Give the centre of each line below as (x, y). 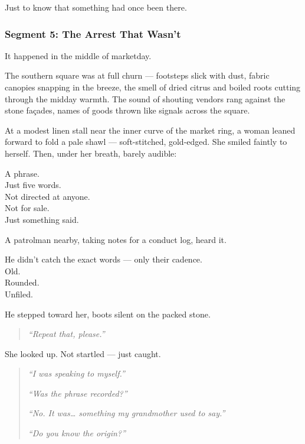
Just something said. (42, 219)
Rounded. (22, 282)
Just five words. (33, 185)
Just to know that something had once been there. (96, 7)
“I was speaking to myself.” (76, 373)
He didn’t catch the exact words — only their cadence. (104, 259)
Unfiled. (19, 294)
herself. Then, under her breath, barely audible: (91, 153)
